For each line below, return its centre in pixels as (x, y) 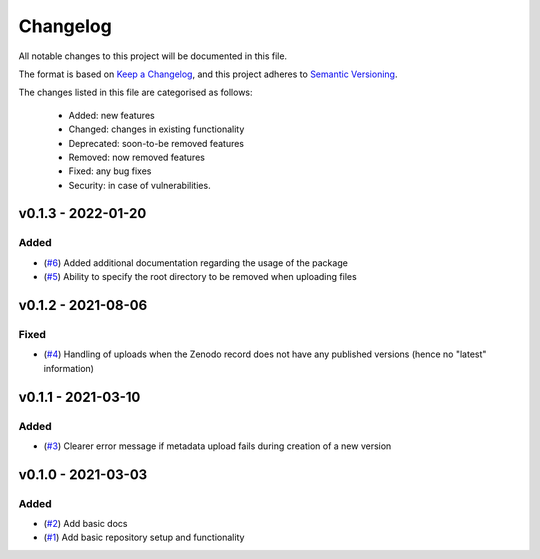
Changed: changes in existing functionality (156, 129)
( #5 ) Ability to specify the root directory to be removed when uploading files (200, 277)
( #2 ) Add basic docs (85, 524)
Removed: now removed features (136, 157)
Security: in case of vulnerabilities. (139, 185)
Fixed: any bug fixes (110, 171)
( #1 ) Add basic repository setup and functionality (144, 537)
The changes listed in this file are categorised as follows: (136, 92)
